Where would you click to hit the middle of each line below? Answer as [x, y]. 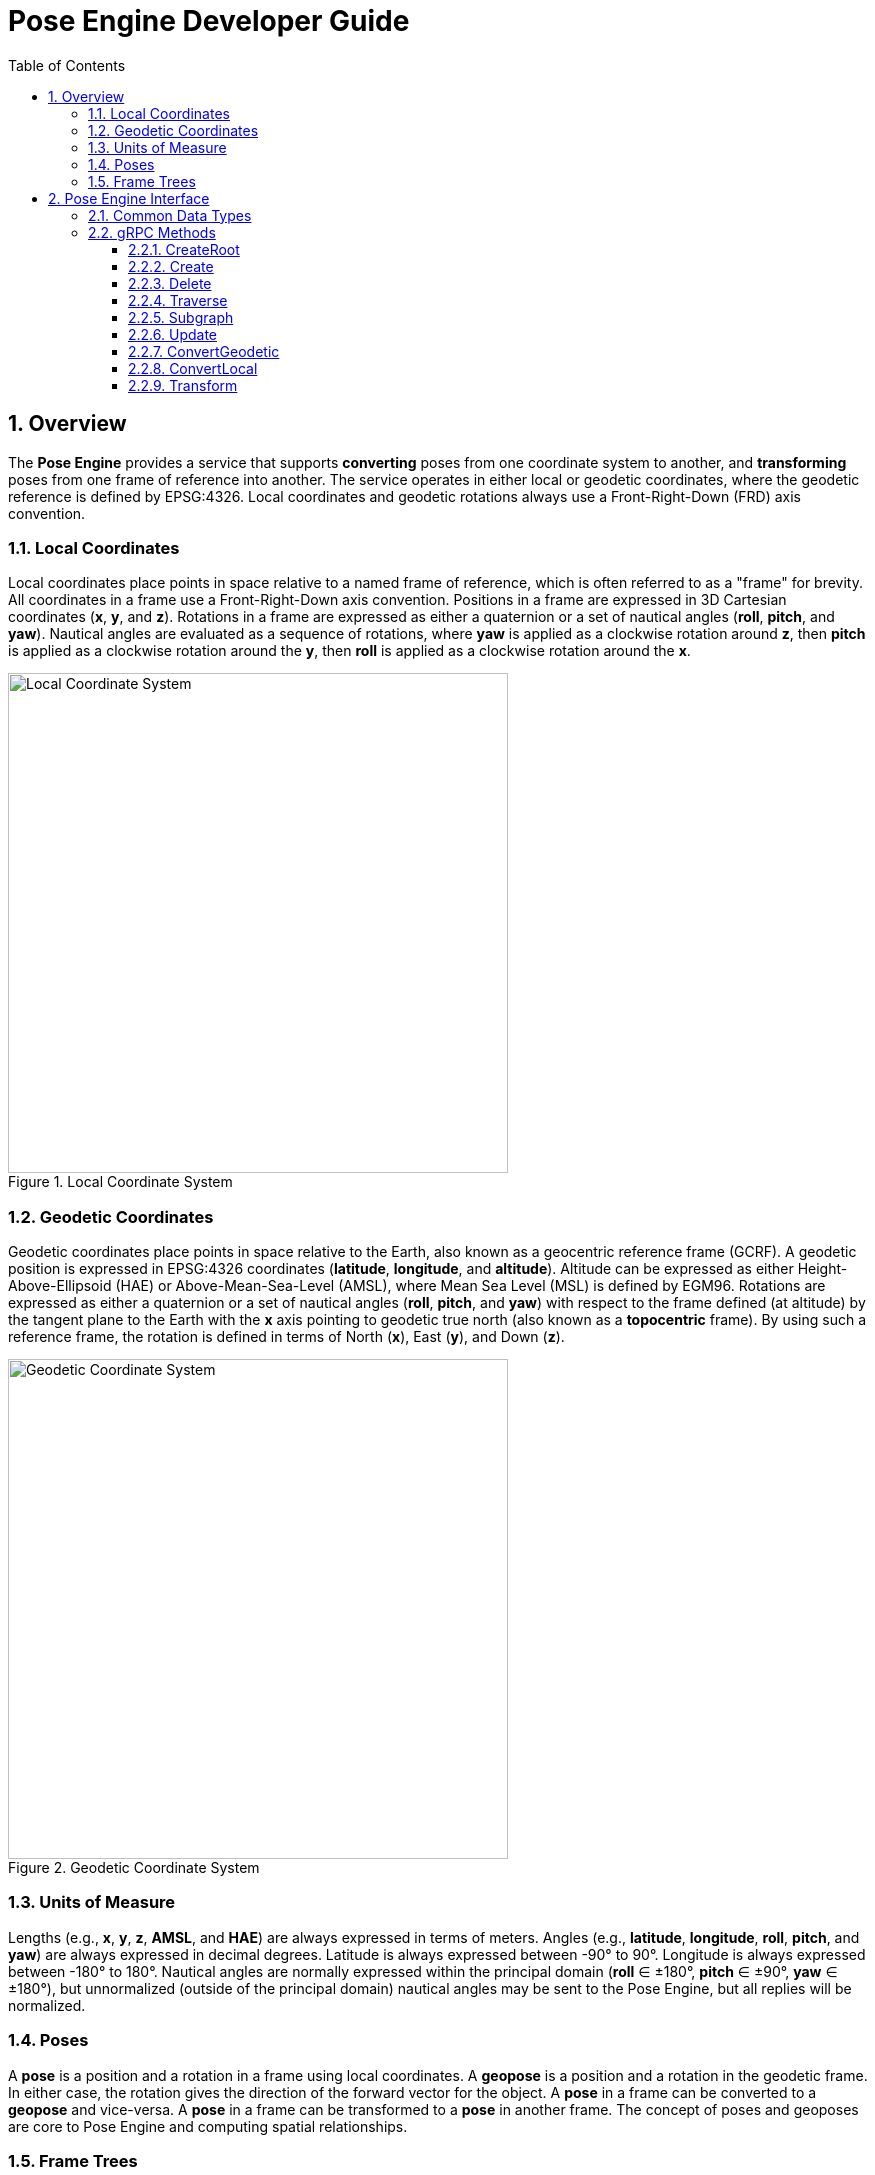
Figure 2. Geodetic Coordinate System [134, 1868]
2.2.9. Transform [183, 385]
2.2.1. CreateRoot [184, 249]
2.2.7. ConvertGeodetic [204, 351]
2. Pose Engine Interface [129, 198]
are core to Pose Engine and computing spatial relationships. [208, 2126]
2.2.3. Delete [170, 283]
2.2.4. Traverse [178, 300]
